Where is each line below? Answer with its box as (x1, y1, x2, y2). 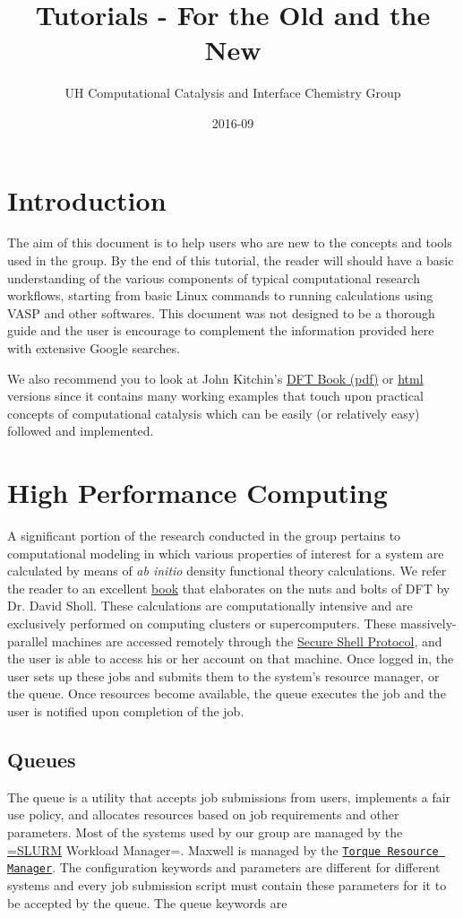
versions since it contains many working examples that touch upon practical (7, 386, 424, 405)
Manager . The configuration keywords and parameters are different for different (7, 858, 441, 877)
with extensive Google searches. (7, 339, 180, 357)
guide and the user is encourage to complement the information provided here (7, 321, 434, 340)
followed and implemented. (7, 421, 154, 440)
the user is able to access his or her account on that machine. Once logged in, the (7, 649, 454, 668)
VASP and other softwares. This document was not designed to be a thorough (7, 303, 435, 322)
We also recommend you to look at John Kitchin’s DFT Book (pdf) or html (7, 368, 424, 387)
